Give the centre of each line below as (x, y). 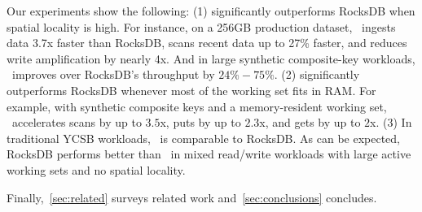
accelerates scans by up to (77, 122)
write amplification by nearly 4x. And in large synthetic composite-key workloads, (211, 58)
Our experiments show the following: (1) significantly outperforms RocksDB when (211, 11)
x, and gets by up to (310, 122)
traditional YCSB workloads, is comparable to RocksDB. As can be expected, (204, 138)
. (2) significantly (317, 74)
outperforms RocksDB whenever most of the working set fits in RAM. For (191, 90)
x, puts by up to (200, 122)
